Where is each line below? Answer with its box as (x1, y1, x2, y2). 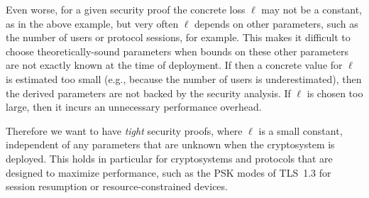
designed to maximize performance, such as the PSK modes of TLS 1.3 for (6, 165, 331, 180)
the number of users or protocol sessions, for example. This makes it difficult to (6, 30, 351, 45)
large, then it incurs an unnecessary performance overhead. (6, 99, 262, 114)
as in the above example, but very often (6, 16, 179, 31)
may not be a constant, (261, 2, 362, 16)
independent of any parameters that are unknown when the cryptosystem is (6, 137, 335, 152)
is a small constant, (258, 123, 343, 138)
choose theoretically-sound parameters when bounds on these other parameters (6, 43, 348, 58)
